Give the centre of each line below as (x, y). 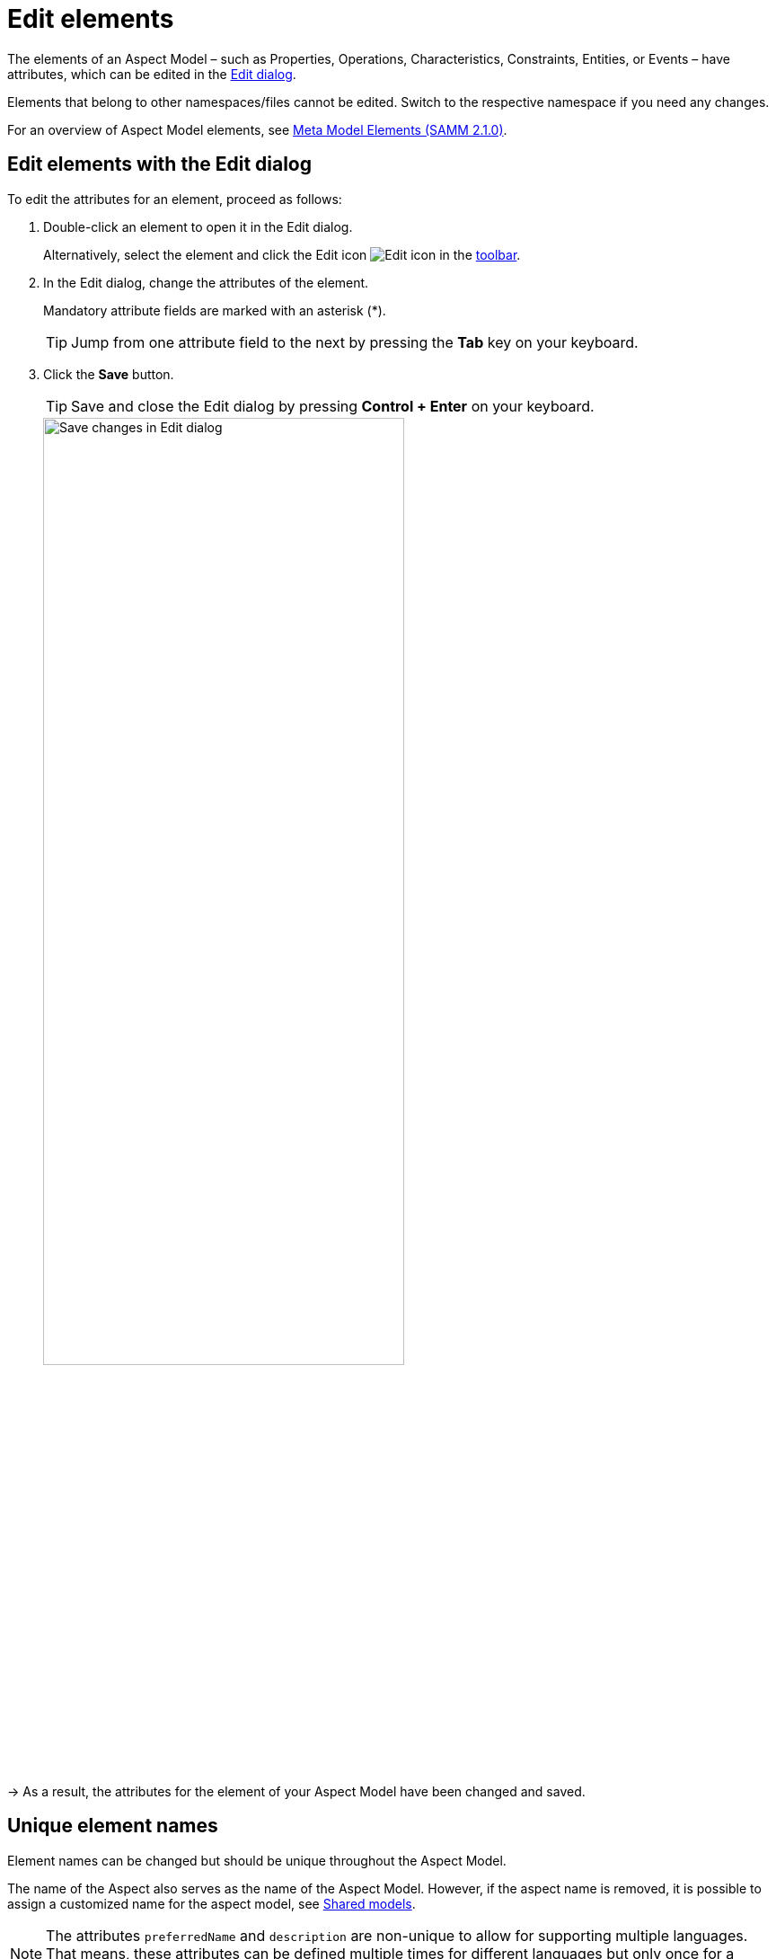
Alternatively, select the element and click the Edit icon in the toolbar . (282, 254)
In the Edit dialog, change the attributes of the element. (206, 282)
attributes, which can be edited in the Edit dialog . (152, 74)
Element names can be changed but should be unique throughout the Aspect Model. (257, 1860)
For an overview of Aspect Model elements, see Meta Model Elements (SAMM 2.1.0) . (257, 129)
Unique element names (113, 1826)
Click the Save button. (109, 374)
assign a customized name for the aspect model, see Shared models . (212, 1903)
